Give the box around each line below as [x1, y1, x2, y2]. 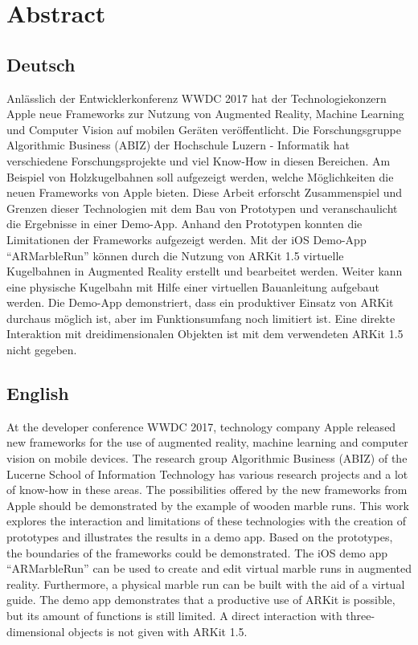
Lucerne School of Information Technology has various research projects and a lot [6, 465, 408, 482]
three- [346, 607, 375, 623]
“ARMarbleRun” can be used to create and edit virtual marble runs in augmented [6, 560, 412, 577]
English [6, 381, 69, 406]
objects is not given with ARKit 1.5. [68, 623, 248, 639]
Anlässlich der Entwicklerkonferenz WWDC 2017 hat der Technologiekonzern [6, 89, 387, 106]
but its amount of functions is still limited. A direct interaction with [6, 607, 342, 623]
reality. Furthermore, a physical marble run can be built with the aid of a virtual [6, 575, 405, 592]
